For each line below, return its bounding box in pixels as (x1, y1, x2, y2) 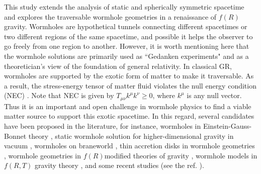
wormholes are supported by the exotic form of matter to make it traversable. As (4, 70, 254, 81)
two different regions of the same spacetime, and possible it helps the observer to (4, 31, 253, 41)
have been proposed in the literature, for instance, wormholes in (4, 120, 201, 131)
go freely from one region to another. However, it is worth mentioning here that (4, 41, 249, 51)
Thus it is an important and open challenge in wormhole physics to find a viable (4, 101, 251, 111)
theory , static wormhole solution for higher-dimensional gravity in (28, 130, 234, 141)
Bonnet (4, 130, 27, 141)
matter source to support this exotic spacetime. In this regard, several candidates (4, 111, 254, 121)
